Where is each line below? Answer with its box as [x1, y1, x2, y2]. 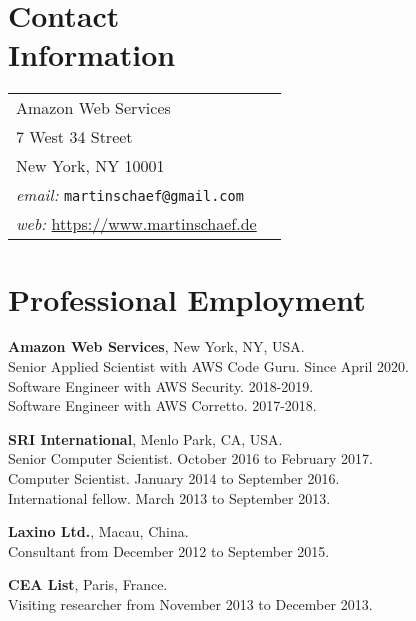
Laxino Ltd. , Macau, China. [8, 521, 189, 542]
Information [8, 34, 176, 75]
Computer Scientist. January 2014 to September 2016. [8, 468, 340, 488]
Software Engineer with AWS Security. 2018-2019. [8, 375, 314, 396]
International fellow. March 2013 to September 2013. [8, 487, 331, 508]
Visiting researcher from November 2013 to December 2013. [8, 593, 373, 614]
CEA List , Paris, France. [8, 574, 168, 595]
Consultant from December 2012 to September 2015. [8, 540, 330, 561]
